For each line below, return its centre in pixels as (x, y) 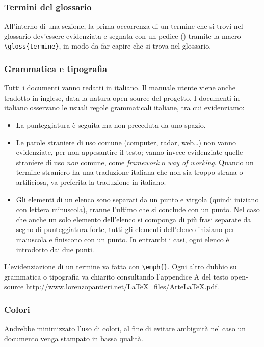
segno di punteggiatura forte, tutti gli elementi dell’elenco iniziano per (125, 229)
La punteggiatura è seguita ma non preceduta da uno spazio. (111, 125)
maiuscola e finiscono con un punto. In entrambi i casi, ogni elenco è (123, 239)
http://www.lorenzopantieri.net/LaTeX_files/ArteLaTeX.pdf (121, 286)
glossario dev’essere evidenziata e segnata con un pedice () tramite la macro (123, 36)
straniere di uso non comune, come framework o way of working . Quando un (135, 162)
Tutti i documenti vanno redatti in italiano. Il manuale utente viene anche (120, 88)
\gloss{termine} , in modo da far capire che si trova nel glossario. (108, 46)
